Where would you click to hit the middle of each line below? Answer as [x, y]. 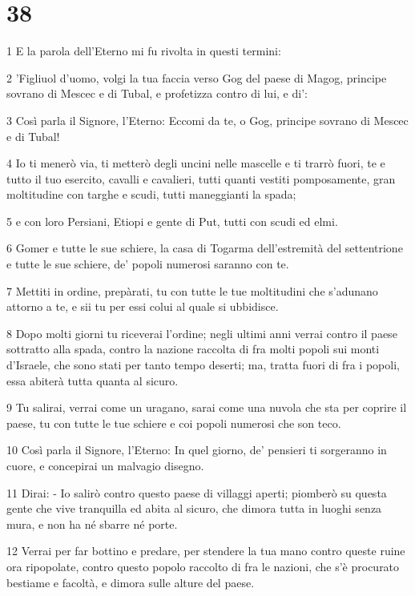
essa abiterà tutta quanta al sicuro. [93, 380]
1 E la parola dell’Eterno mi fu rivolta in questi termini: [144, 51]
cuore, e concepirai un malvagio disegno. [105, 465]
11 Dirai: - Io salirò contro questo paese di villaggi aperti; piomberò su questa [197, 492]
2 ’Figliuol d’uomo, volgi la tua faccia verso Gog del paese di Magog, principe [197, 77]
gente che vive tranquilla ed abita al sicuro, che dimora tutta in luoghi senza [194, 508]
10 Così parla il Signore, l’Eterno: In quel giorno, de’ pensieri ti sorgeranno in [197, 450]
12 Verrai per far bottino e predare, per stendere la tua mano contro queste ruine [206, 551]
